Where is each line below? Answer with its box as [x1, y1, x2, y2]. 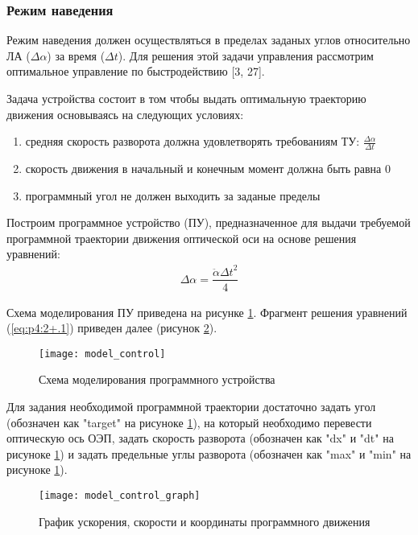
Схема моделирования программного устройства [39, 371, 275, 388]
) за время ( [47, 47, 106, 64]
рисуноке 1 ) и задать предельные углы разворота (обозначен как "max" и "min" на [6, 445, 412, 462]
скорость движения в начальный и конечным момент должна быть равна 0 [25, 160, 391, 177]
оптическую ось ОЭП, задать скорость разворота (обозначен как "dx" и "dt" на [6, 430, 394, 447]
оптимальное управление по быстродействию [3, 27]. [6, 63, 265, 80]
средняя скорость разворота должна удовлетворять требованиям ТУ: [25, 133, 360, 150]
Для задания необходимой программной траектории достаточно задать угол [6, 398, 376, 415]
